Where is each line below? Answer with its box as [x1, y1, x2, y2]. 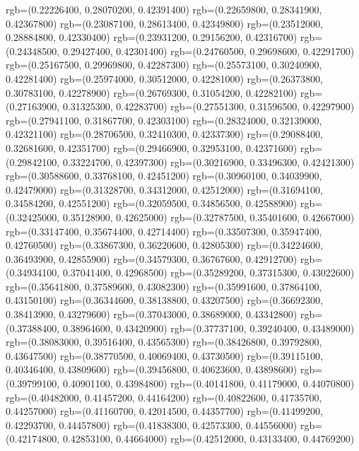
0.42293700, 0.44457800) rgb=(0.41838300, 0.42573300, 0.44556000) [6, 417, 298, 432]
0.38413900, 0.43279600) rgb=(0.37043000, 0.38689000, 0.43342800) [6, 307, 298, 322]
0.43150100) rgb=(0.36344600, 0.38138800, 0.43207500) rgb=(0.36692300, [6, 293, 323, 307]
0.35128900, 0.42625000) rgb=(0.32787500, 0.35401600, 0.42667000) [62, 209, 355, 224]
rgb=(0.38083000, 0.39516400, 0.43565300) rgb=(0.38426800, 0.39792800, [6, 334, 322, 349]
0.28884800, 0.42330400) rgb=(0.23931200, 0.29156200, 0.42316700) [6, 30, 298, 45]
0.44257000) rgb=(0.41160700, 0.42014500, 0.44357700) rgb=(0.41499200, [6, 404, 323, 418]
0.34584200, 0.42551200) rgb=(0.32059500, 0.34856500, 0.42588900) [6, 196, 298, 211]
